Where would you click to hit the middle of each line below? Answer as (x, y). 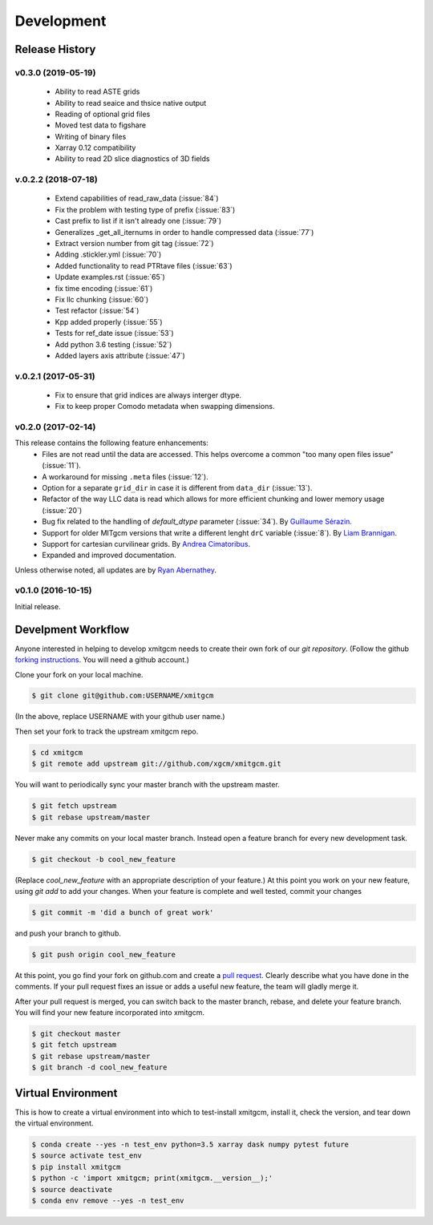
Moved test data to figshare (101, 125)
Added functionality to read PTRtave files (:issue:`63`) (144, 265)
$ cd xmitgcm (57, 752)
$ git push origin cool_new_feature (104, 954)
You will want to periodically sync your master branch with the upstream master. (147, 785)
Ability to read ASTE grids (97, 91)
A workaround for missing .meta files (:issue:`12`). (125, 476)
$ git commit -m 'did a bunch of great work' (123, 912)
